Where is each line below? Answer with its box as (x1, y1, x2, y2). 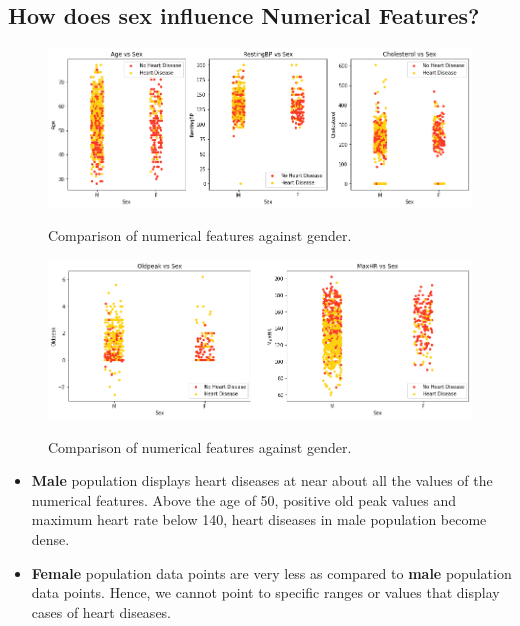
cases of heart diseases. (31, 601, 172, 622)
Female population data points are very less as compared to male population (31, 562, 512, 583)
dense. (31, 529, 70, 550)
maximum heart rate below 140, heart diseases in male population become (31, 509, 487, 530)
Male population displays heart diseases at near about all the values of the (31, 470, 493, 491)
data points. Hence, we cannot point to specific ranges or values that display (31, 582, 500, 603)
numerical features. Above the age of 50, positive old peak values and (31, 489, 456, 510)
